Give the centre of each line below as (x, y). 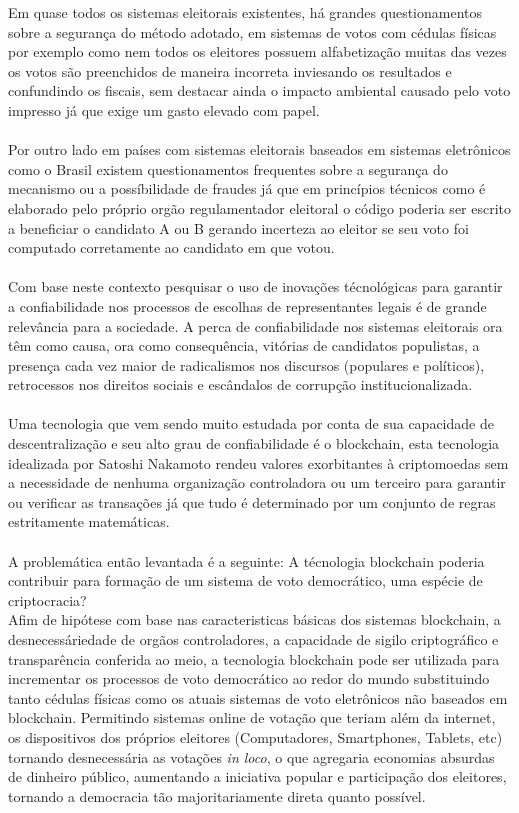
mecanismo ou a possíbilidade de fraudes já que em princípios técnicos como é (247, 188)
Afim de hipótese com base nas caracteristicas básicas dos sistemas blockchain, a (254, 619)
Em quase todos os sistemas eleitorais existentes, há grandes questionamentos (245, 12)
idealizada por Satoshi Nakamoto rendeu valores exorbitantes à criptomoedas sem (258, 462)
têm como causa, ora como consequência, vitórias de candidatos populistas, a (244, 345)
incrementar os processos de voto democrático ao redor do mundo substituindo (249, 678)
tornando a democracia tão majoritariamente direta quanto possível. (217, 795)
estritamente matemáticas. (89, 521)
